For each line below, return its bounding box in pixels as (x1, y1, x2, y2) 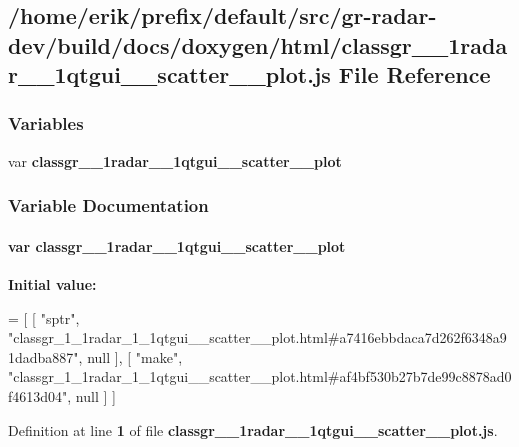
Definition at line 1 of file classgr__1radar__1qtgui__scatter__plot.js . (8, 419, 498, 440)
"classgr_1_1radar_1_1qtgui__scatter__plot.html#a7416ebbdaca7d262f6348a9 (8, 327, 507, 348)
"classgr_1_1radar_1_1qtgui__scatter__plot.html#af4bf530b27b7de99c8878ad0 (8, 366, 512, 387)
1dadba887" (8, 346, 79, 367)
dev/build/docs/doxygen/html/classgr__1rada (8, 29, 508, 60)
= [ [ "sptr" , (8, 307, 80, 328)
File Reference (338, 59, 491, 90)
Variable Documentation (8, 193, 209, 218)
